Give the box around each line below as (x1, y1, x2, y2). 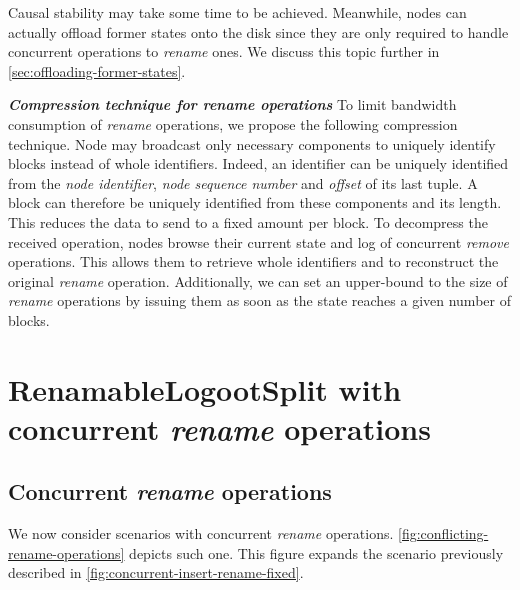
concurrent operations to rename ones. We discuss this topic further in (8, 41, 440, 62)
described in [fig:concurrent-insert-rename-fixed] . (8, 562, 304, 583)
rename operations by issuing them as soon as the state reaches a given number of (8, 290, 511, 311)
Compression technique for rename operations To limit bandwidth (8, 94, 457, 115)
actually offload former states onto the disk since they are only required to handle (8, 21, 509, 42)
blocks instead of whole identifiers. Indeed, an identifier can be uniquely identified (8, 153, 509, 174)
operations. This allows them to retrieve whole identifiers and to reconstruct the (8, 251, 499, 272)
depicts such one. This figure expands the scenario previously (129, 542, 504, 563)
